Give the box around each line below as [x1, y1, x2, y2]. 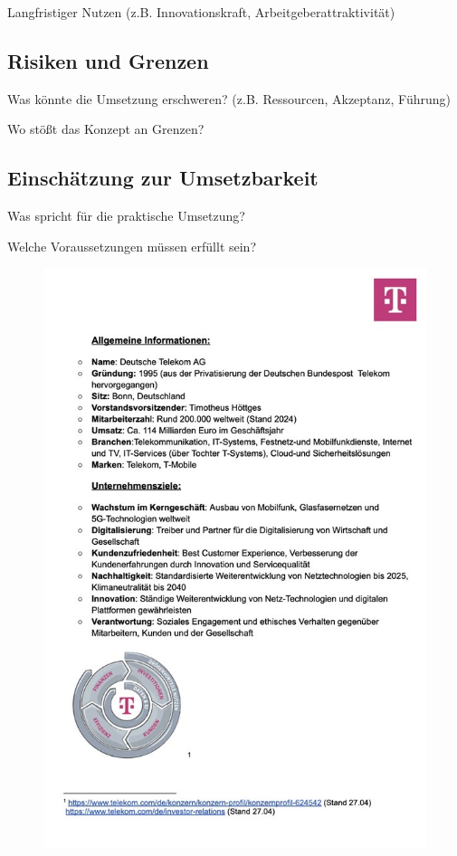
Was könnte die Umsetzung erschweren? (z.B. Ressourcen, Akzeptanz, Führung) [7, 89, 452, 108]
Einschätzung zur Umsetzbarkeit [7, 164, 319, 192]
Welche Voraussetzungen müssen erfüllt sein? [7, 236, 257, 255]
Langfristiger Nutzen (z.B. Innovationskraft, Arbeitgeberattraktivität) [7, 3, 395, 21]
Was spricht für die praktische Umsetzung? [7, 206, 245, 225]
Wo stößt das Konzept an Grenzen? [7, 119, 205, 138]
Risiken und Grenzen [7, 46, 209, 74]
